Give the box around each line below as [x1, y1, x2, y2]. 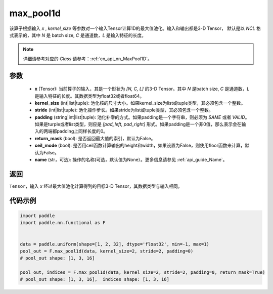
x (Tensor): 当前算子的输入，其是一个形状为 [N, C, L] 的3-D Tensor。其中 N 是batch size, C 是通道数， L [34, 86, 250, 92]
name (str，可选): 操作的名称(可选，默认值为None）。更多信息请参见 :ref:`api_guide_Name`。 [34, 157, 227, 163]
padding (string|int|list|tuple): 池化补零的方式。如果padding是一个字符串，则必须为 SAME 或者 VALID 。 [34, 114, 250, 120]
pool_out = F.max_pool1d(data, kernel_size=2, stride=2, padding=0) [20, 248, 194, 254]
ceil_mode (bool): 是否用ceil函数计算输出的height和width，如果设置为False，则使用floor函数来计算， [34, 142, 245, 149]
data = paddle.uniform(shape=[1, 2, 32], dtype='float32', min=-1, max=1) [20, 241, 210, 247]
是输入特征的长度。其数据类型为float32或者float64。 [34, 93, 144, 99]
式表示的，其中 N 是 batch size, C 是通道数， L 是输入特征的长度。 [9, 32, 147, 38]
